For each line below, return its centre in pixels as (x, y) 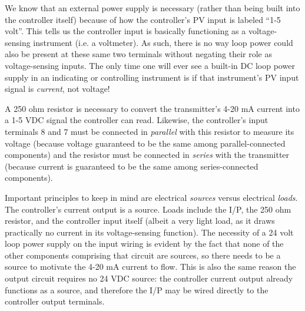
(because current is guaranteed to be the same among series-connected (132, 166)
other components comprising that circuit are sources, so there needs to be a (143, 255)
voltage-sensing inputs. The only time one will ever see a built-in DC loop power (150, 65)
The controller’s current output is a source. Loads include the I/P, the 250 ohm (148, 209)
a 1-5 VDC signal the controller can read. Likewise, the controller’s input (137, 120)
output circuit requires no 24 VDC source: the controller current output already (149, 278)
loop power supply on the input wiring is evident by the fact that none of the (144, 244)
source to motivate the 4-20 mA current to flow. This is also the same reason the (150, 267)
